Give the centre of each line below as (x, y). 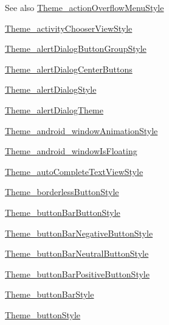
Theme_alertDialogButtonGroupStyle (76, 48)
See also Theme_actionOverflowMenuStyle (84, 7)
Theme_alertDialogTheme (54, 109)
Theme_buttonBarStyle (50, 294)
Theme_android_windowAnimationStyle (81, 130)
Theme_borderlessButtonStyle (62, 192)
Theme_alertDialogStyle (51, 89)
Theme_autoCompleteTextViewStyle (74, 171)
